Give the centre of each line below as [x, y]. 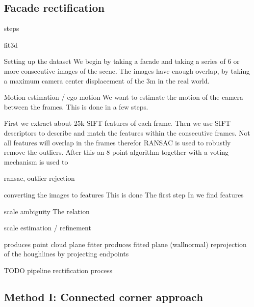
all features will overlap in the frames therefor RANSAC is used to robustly [117, 142]
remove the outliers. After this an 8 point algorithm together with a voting [116, 152]
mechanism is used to [36, 161]
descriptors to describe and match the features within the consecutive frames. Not [127, 132]
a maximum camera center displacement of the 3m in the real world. [107, 80]
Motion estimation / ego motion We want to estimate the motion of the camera [124, 97]
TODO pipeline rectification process [58, 270]
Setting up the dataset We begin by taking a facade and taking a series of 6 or [122, 61]
